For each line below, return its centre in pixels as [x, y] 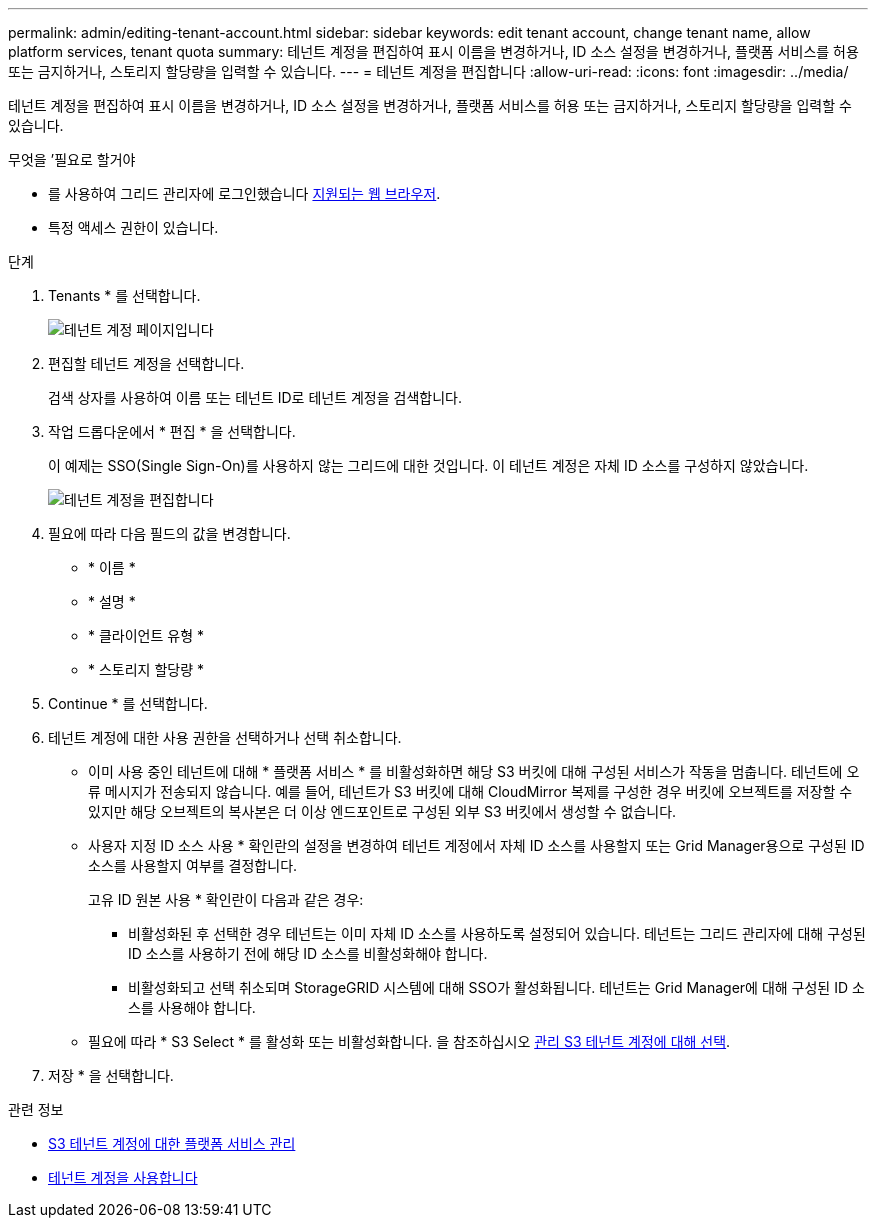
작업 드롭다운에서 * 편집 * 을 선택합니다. [172, 431]
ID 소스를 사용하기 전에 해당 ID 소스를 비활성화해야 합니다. [308, 953]
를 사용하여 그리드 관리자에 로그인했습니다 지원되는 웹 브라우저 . [244, 193]
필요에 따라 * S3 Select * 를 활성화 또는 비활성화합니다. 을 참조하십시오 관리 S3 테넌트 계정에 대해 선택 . [409, 1041]
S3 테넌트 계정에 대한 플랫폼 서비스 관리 [172, 1143]
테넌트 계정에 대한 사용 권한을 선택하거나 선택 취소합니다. [225, 737]
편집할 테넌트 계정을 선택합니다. [146, 363]
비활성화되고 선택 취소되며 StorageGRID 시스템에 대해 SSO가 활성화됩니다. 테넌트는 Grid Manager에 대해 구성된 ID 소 [496, 987]
